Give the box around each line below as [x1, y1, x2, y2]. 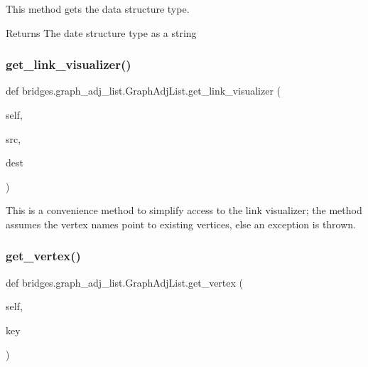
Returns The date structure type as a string [6, 25, 197, 40]
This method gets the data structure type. [6, 1, 190, 16]
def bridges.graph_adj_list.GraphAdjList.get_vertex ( [6, 275, 244, 289]
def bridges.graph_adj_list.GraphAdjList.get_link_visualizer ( [6, 83, 281, 98]
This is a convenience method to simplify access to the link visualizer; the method [6, 203, 362, 218]
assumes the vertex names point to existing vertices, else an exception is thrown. [6, 216, 356, 231]
